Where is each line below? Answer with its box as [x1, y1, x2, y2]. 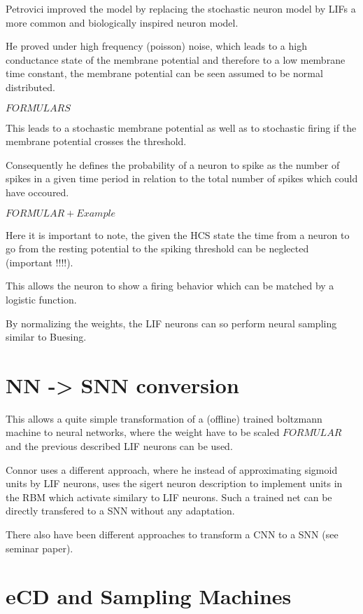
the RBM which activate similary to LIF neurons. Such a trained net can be [6, 489, 332, 504]
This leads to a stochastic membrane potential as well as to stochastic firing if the [6, 120, 357, 135]
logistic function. [6, 292, 77, 306]
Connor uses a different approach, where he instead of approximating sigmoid [6, 462, 338, 477]
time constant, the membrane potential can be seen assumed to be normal [6, 66, 323, 81]
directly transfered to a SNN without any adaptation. [6, 503, 235, 518]
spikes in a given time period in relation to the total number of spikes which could [6, 171, 358, 186]
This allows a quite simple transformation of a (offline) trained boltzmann [6, 411, 322, 425]
